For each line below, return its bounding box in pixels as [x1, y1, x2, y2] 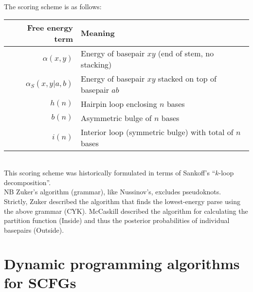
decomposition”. [4, 177, 51, 187]
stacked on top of [158, 72, 217, 84]
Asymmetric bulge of [81, 112, 152, 123]
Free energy [27, 21, 73, 33]
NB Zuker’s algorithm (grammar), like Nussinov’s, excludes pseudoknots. [4, 187, 221, 197]
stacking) [81, 58, 112, 70]
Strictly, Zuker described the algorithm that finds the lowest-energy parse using [4, 196, 240, 206]
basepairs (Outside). [4, 224, 64, 235]
